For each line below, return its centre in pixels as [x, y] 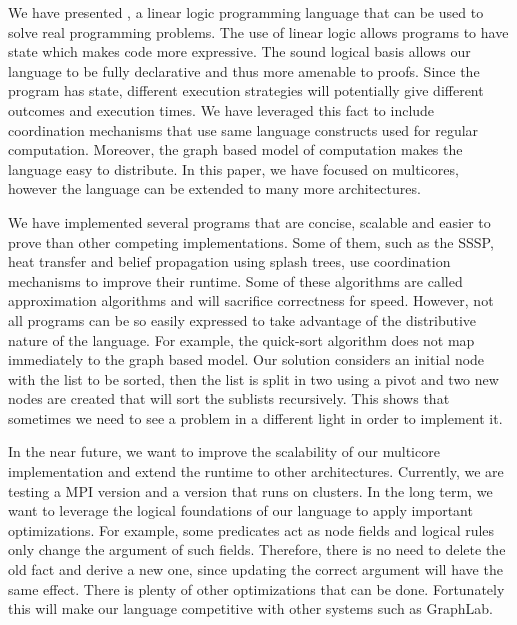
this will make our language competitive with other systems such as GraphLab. [251, 608]
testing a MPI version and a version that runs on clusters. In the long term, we [250, 490]
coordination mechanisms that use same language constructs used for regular [243, 129]
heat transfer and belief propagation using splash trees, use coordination [229, 261]
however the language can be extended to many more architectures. [214, 188]
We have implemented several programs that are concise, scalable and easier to [249, 221]
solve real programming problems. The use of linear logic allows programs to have [258, 31]
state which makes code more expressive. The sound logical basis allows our [239, 51]
